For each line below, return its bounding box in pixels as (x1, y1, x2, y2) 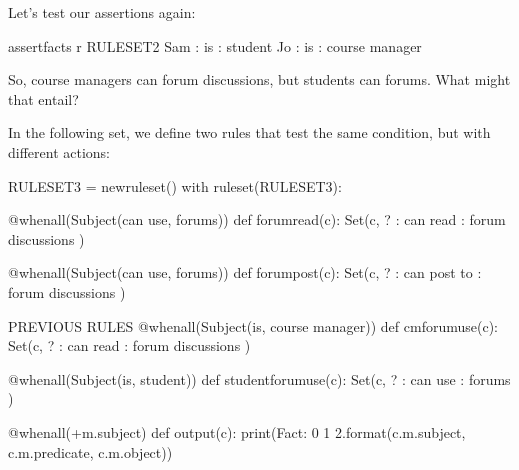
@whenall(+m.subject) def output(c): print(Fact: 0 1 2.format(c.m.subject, (8, 421, 466, 442)
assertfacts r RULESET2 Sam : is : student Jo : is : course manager (8, 35, 422, 56)
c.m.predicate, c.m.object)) (8, 441, 173, 462)
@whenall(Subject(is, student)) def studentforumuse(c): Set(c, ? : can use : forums (8, 368, 511, 389)
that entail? (8, 88, 79, 109)
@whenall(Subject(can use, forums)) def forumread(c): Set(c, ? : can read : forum (8, 209, 506, 230)
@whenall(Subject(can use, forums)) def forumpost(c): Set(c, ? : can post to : (8, 262, 482, 283)
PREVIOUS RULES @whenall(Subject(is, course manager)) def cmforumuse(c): (8, 315, 498, 336)
